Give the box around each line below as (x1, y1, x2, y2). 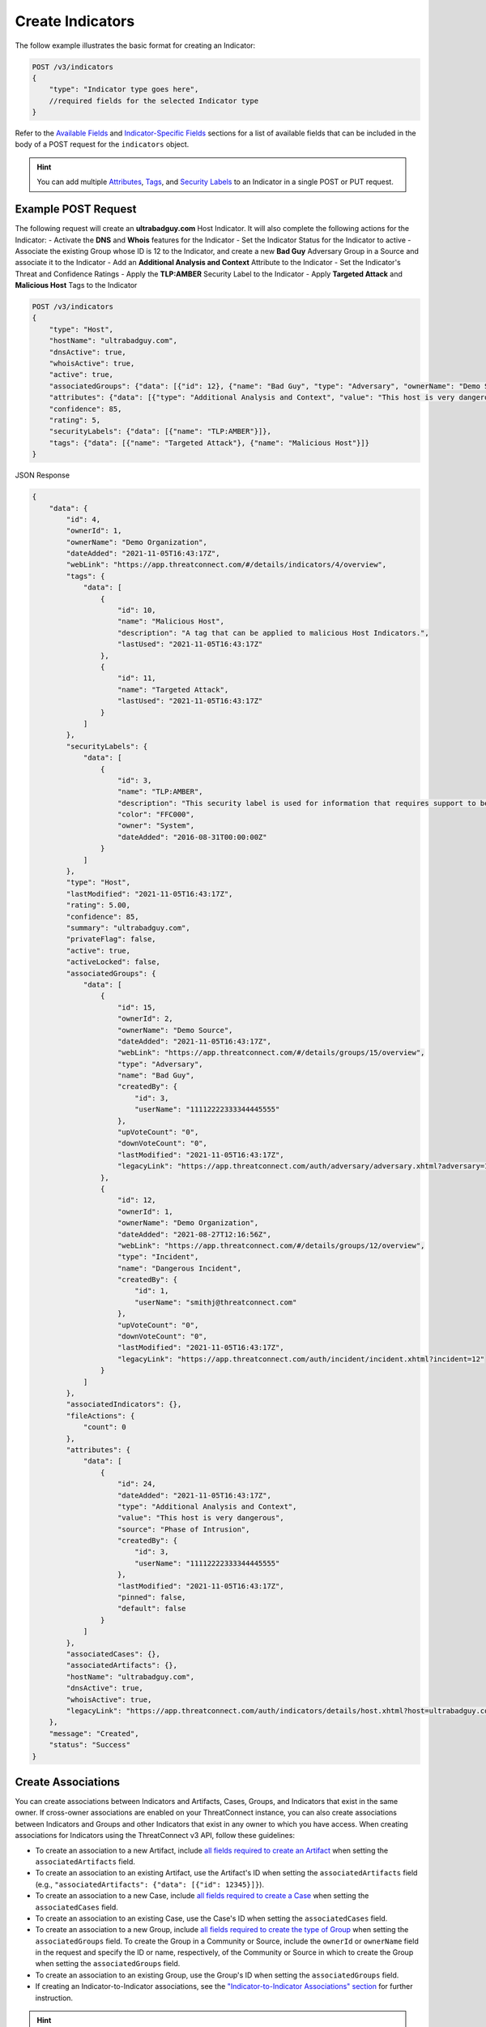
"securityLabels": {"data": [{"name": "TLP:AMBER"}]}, (49, 426, 271, 436)
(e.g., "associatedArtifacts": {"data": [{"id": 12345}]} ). (35, 1879, 265, 1889)
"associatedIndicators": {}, (66, 1399, 182, 1409)
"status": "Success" (49, 1740, 131, 1750)
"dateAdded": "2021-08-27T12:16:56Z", (117, 1229, 271, 1239)
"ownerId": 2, (117, 1014, 173, 1023)
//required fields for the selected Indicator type (49, 96, 259, 105)
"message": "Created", (49, 1729, 139, 1738)
